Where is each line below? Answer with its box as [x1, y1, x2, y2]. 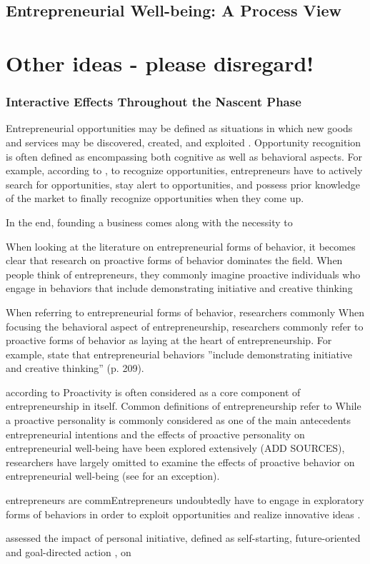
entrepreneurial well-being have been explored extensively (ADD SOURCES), [6, 440, 345, 455]
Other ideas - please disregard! [6, 48, 314, 77]
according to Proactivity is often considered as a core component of [6, 384, 301, 399]
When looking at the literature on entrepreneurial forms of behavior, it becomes [6, 238, 356, 253]
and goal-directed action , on [6, 544, 131, 559]
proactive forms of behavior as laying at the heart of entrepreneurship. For [6, 333, 332, 348]
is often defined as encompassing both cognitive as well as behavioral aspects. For [6, 148, 363, 163]
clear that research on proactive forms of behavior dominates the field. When [6, 253, 343, 268]
